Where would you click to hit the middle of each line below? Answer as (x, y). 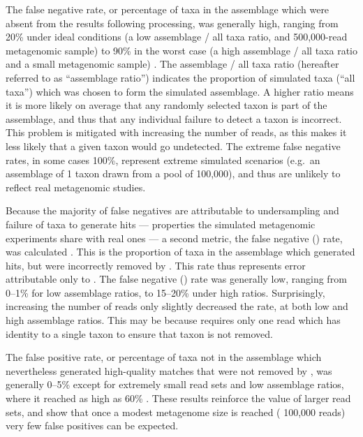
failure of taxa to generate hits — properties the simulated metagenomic (161, 224)
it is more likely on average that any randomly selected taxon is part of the (166, 105)
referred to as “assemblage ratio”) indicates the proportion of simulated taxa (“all (180, 77)
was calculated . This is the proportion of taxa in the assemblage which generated (180, 252)
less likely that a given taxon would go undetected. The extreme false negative (173, 146)
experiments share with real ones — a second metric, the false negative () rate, (174, 238)
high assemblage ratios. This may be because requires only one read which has (173, 320)
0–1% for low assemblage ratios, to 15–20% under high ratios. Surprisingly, (165, 292)
